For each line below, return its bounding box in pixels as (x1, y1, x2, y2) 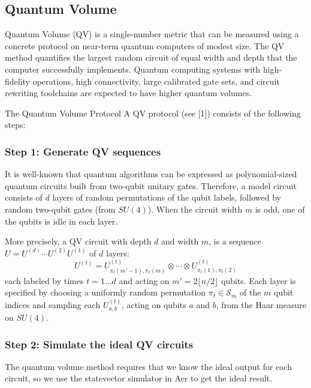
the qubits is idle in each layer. (5, 214, 118, 227)
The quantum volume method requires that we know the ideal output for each (5, 360, 292, 372)
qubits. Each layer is (221, 274, 296, 286)
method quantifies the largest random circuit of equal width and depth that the (5, 51, 297, 64)
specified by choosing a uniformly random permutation (5, 286, 206, 299)
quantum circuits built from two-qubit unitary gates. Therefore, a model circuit (5, 179, 297, 192)
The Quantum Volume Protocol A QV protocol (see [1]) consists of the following (5, 106, 301, 119)
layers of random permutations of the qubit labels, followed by (52, 191, 281, 204)
